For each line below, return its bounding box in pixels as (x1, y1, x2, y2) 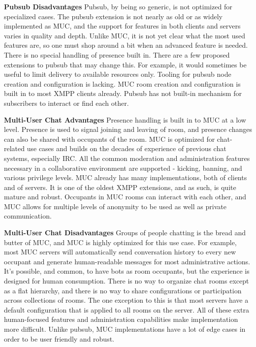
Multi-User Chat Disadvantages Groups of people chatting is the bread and (4, 227, 246, 238)
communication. (4, 211, 52, 221)
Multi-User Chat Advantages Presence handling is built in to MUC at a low (4, 114, 246, 125)
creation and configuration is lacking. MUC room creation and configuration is (4, 78, 241, 89)
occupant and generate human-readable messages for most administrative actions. (4, 256, 250, 266)
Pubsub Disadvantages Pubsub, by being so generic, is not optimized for (4, 1, 232, 11)
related (4, 143, 25, 154)
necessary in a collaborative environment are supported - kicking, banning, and (4, 162, 242, 173)
